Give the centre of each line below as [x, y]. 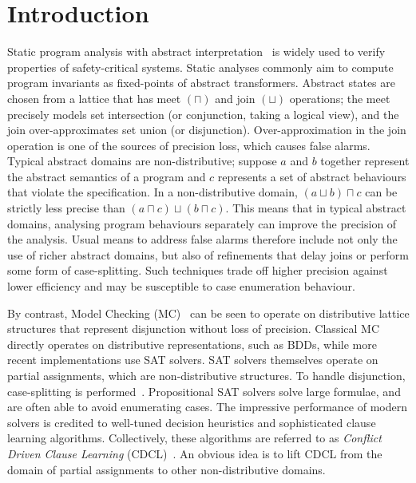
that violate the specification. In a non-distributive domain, [153, 192]
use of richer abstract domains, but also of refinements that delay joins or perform [208, 254]
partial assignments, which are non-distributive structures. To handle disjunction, [206, 375]
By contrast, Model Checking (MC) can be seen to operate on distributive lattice [208, 313]
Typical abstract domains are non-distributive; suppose [142, 161]
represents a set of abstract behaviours [312, 176]
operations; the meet [340, 98]
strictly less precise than [66, 208]
